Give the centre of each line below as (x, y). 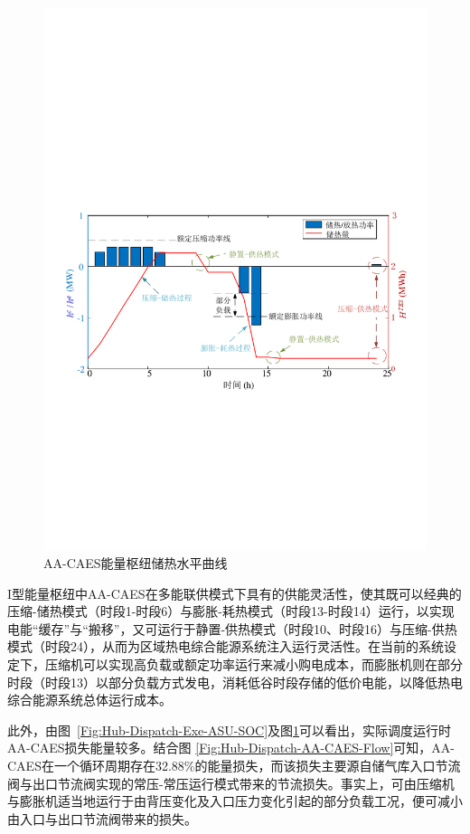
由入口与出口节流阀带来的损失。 (102, 818)
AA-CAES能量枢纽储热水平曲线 (136, 563)
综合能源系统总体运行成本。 (89, 700)
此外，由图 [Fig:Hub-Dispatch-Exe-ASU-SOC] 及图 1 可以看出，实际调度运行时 (230, 730)
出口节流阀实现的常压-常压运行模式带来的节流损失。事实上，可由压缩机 (243, 783)
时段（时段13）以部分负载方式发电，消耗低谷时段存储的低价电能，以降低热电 (235, 682)
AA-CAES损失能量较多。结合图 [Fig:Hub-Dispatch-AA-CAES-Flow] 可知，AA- (231, 748)
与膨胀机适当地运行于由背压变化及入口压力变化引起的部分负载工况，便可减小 (235, 801)
